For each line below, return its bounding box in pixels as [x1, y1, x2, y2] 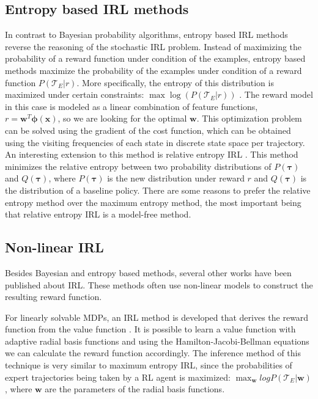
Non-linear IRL [5, 238, 104, 257]
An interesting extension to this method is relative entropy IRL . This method [5, 148, 298, 161]
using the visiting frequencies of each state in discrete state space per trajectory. [5, 136, 305, 148]
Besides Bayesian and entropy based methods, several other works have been [5, 266, 292, 279]
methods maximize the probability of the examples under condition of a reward [5, 64, 302, 76]
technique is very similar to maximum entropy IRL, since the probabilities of [5, 359, 292, 372]
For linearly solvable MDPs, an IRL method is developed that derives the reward [5, 310, 309, 323]
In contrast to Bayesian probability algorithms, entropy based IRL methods [5, 28, 288, 41]
